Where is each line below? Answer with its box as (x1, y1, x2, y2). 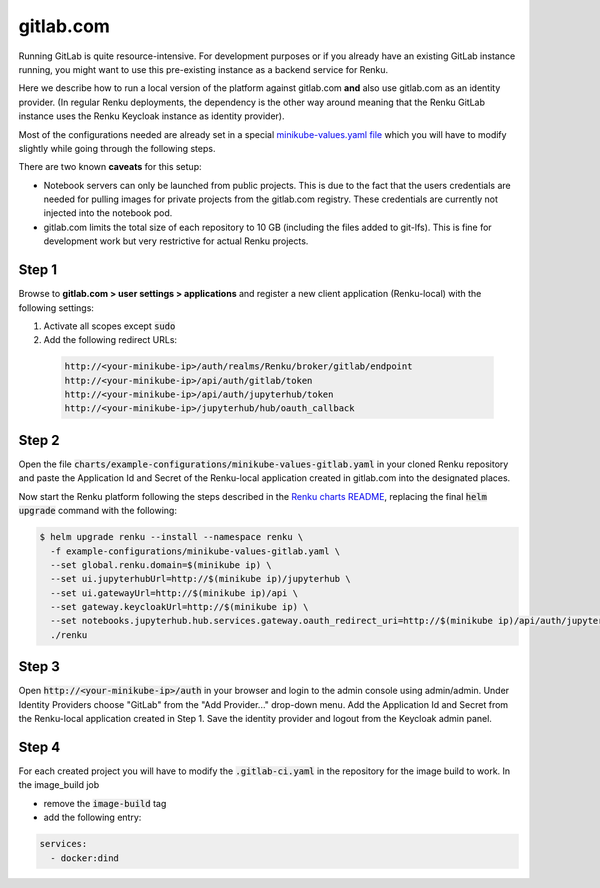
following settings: (18, 301, 95, 314)
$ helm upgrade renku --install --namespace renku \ (39, 531, 304, 543)
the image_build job (18, 779, 100, 791)
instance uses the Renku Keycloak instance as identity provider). (18, 110, 285, 122)
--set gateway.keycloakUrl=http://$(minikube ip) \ (50, 601, 309, 613)
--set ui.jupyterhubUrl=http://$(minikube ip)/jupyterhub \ (50, 573, 351, 585)
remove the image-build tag (43, 797, 167, 809)
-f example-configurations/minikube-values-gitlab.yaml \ (50, 545, 341, 557)
